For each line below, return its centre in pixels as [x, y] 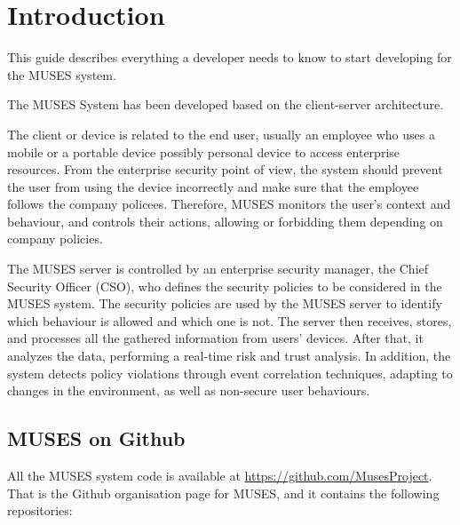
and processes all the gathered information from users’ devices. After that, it [215, 338]
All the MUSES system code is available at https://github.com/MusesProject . [220, 476]
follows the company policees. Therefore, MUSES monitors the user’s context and [229, 204]
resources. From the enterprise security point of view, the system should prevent [225, 169]
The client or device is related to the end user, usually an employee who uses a [221, 134]
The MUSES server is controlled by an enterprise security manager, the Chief [218, 269]
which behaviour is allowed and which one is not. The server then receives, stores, [230, 320]
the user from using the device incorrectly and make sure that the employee [213, 186]
